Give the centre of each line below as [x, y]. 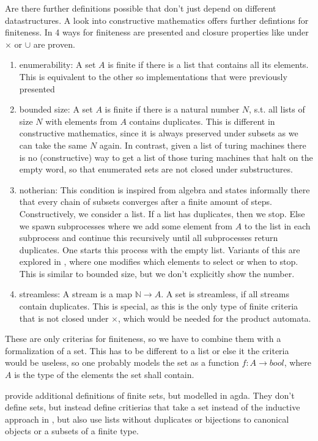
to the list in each [277, 225]
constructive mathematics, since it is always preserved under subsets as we [159, 133]
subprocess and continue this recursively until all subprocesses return [149, 238]
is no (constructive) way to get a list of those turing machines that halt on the [166, 157]
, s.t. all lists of [277, 109]
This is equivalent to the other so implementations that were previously [153, 76]
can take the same [53, 145]
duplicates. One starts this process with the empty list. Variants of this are [160, 249]
